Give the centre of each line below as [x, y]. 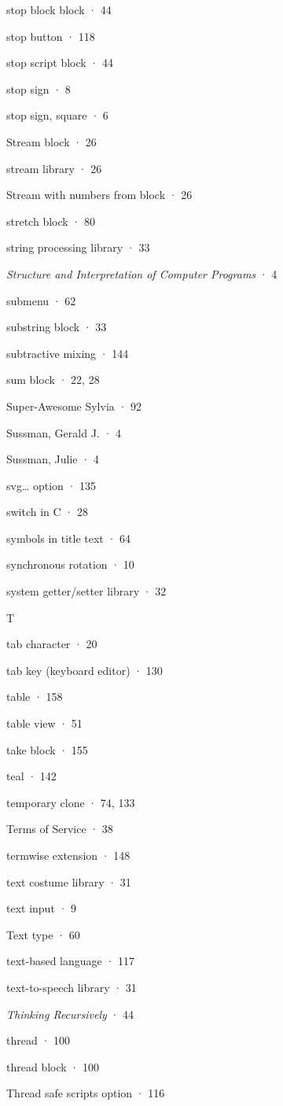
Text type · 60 [43, 934]
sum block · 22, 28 [53, 380]
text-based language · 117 [71, 961]
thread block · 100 [53, 1066]
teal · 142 [31, 776]
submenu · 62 [41, 300]
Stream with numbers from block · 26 [99, 195]
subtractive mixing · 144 [68, 353]
